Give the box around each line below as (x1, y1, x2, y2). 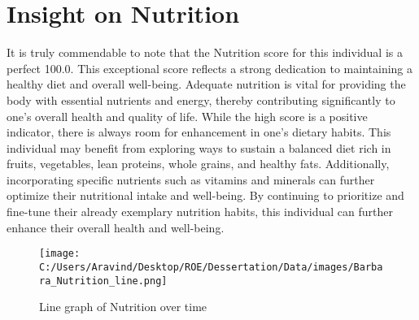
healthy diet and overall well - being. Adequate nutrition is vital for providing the (7, 76, 406, 93)
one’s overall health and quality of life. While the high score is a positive (7, 107, 368, 124)
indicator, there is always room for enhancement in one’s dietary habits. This (7, 123, 391, 141)
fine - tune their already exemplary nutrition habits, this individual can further (7, 203, 393, 220)
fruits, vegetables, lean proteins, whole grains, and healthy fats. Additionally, (7, 155, 390, 172)
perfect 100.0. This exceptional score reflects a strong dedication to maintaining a (7, 59, 412, 76)
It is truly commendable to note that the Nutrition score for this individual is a (7, 44, 403, 61)
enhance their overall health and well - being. (7, 218, 225, 236)
